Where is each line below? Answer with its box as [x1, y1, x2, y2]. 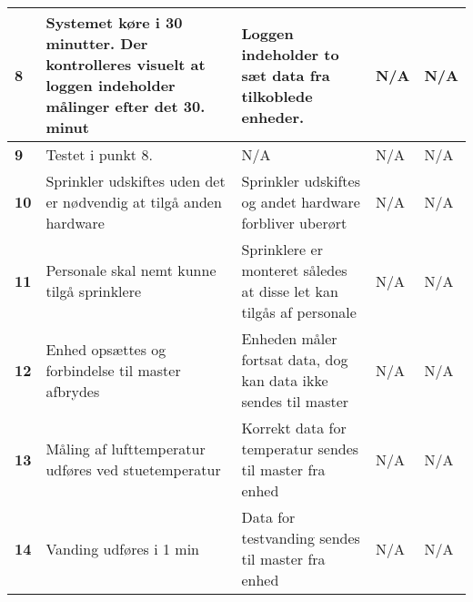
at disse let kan [241, 281, 338, 301]
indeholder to [241, 43, 339, 65]
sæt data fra [241, 64, 330, 86]
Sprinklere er [241, 239, 323, 260]
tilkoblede [241, 85, 313, 107]
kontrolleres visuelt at [45, 54, 206, 75]
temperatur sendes [241, 438, 359, 459]
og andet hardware [241, 191, 360, 212]
